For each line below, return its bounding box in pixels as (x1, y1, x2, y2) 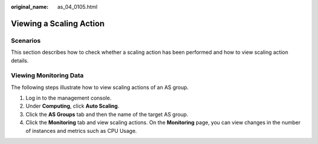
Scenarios (11, 36, 41, 44)
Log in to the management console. (25, 94, 112, 102)
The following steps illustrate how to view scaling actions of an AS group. (11, 84, 189, 91)
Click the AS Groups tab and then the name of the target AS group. (25, 111, 188, 118)
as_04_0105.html (57, 4, 98, 10)
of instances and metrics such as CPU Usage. (25, 127, 137, 134)
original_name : (11, 4, 49, 10)
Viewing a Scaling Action (11, 18, 105, 29)
